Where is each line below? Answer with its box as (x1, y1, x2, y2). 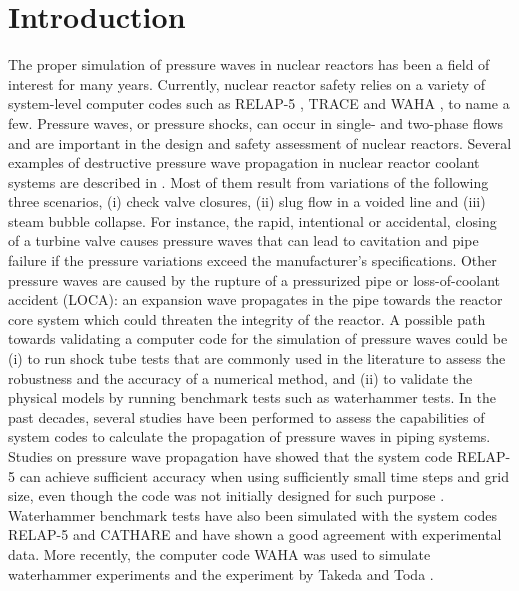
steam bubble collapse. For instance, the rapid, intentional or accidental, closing (8, 210, 497, 231)
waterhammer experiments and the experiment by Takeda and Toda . (8, 563, 434, 584)
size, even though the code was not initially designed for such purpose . (8, 485, 445, 506)
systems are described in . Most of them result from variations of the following (8, 171, 489, 192)
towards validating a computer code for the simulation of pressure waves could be (8, 328, 508, 349)
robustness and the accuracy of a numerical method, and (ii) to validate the (8, 367, 473, 388)
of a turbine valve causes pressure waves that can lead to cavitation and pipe (8, 230, 479, 251)
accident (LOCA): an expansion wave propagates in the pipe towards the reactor (8, 289, 503, 310)
